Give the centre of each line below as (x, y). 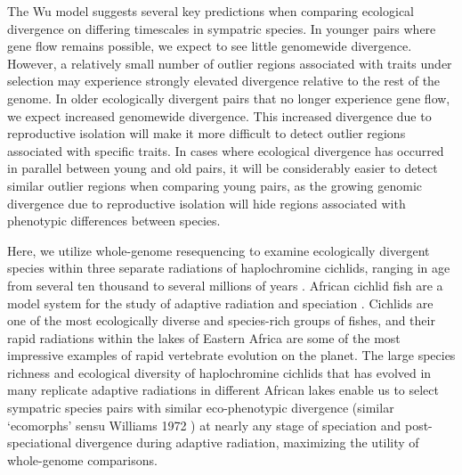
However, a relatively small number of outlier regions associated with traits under (230, 63)
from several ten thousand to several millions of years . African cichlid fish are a (225, 285)
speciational (40, 442)
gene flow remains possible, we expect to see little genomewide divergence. (210, 46)
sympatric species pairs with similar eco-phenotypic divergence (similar (201, 408)
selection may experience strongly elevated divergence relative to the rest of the (224, 81)
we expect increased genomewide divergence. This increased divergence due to (219, 115)
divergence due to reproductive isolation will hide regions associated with (207, 203)
